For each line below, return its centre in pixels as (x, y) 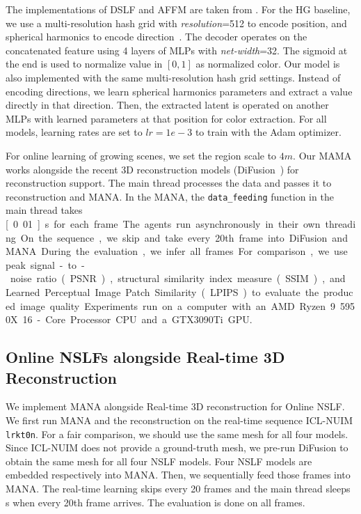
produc (338, 291)
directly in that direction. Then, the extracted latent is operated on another (167, 105)
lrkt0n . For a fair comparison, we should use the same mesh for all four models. (177, 434)
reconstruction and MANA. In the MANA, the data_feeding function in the (170, 196)
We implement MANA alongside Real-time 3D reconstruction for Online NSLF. (175, 406)
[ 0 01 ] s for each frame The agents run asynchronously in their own (163, 223)
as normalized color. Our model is (268, 64)
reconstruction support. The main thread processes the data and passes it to (169, 183)
